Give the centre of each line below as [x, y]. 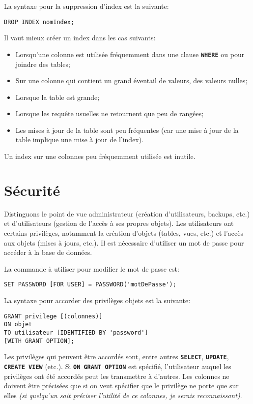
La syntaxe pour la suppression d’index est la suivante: [86, 6]
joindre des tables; [43, 64]
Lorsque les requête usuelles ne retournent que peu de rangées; [110, 113]
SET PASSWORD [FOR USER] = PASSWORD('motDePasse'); [90, 285]
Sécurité [32, 190]
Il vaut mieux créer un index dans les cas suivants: [80, 38]
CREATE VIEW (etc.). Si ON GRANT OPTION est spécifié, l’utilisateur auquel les [118, 366]
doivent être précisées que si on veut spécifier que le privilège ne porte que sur [121, 386]
